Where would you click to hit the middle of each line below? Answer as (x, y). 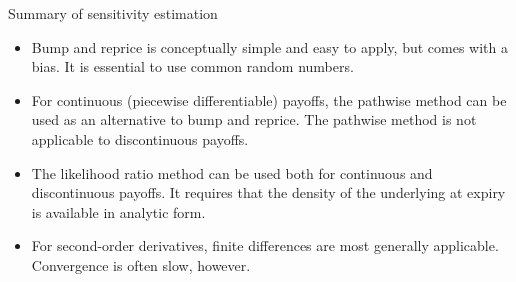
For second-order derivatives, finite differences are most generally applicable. (265, 245)
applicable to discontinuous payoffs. (140, 138)
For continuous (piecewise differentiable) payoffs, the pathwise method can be (269, 99)
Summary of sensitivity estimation (113, 13)
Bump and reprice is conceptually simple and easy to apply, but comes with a (269, 46)
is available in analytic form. (118, 211)
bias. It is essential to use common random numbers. (192, 66)
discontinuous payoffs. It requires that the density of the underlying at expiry (268, 192)
